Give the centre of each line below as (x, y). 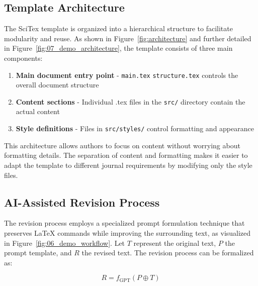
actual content (38, 111)
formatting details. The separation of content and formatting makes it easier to (126, 155)
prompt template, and (38, 253)
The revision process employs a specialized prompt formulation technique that (124, 223)
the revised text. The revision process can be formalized (168, 253)
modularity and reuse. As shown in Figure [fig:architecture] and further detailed (128, 38)
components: (23, 58)
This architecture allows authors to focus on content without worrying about (122, 145)
